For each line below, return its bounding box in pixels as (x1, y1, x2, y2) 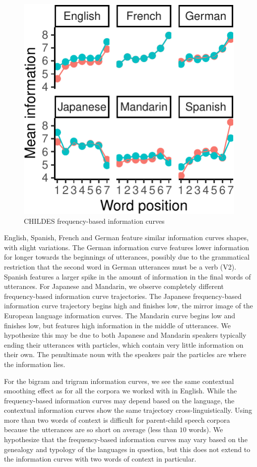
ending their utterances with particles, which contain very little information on (4, 339, 244, 350)
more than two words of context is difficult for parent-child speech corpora (4, 414, 230, 425)
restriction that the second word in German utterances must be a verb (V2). (4, 261, 237, 272)
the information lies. (4, 359, 65, 369)
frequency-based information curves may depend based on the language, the (4, 395, 235, 405)
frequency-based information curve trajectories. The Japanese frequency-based (4, 290, 242, 301)
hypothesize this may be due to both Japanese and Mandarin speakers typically (4, 330, 247, 340)
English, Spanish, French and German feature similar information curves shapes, (4, 232, 249, 243)
